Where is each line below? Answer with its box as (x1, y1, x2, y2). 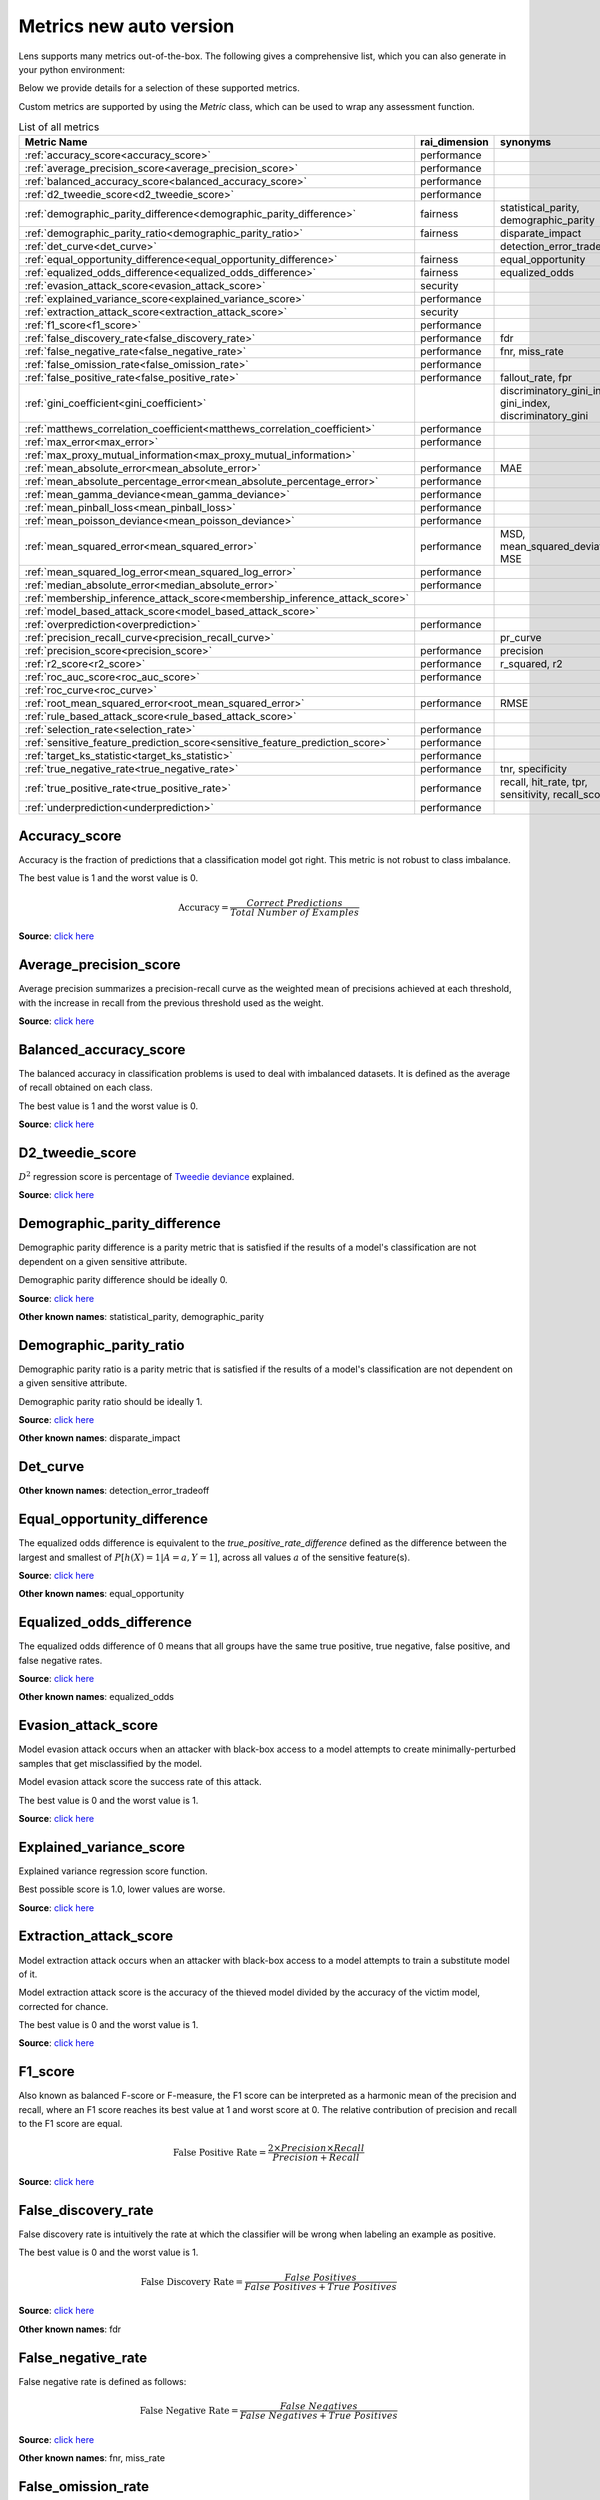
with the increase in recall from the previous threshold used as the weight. (18, 996, 324, 1009)
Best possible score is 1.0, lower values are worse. (18, 1883, 226, 1895)
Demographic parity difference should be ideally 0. (18, 1274, 229, 1286)
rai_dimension (420, 135, 489, 149)
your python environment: (18, 63, 125, 75)
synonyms (500, 135, 552, 149)
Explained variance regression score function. (18, 1865, 208, 1877)
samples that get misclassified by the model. (18, 1757, 203, 1769)
